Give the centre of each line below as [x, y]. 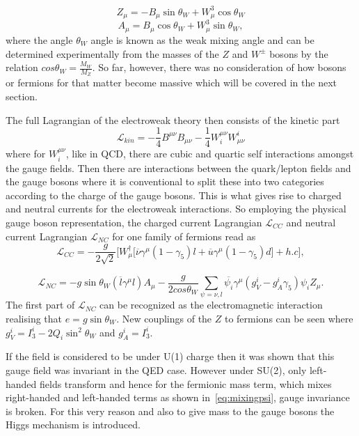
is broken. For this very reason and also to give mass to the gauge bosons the [170, 411]
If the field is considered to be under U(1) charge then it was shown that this [170, 356]
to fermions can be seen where [289, 318]
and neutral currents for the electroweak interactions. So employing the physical [176, 209]
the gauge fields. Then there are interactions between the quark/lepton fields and [178, 168]
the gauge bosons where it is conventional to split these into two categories [165, 181]
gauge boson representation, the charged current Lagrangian [134, 222]
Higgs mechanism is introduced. [73, 425]
